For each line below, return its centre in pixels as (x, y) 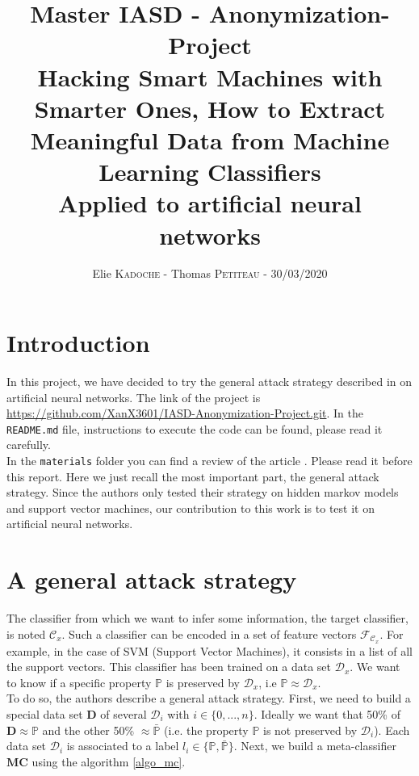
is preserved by (203, 682)
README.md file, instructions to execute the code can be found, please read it (195, 428)
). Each (392, 730)
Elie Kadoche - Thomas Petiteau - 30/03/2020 (210, 273)
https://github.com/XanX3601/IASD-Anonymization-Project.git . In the (185, 413)
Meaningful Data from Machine (210, 139)
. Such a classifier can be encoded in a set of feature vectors (209, 633)
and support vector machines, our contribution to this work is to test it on (191, 508)
